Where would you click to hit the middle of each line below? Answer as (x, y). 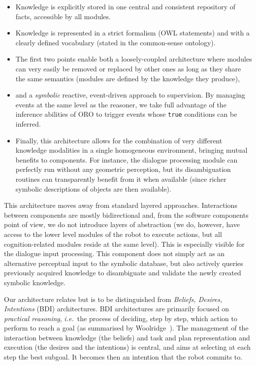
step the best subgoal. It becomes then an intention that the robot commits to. (123, 357)
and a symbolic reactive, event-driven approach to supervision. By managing (130, 95)
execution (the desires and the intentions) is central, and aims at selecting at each (127, 347)
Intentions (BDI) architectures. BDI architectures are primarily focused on (117, 309)
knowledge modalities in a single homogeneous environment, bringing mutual (131, 150)
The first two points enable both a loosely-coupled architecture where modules (134, 59)
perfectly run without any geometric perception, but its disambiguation (123, 169)
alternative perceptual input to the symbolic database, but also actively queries (124, 263)
